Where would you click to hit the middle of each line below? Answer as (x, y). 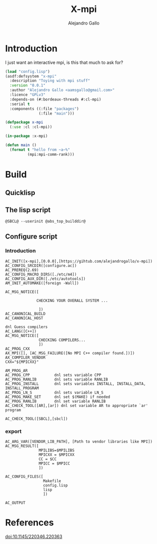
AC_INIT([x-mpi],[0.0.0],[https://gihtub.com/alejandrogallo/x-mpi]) (79, 261)
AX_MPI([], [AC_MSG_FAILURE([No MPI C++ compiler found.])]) (70, 353)
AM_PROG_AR (16, 370)
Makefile (52, 481)
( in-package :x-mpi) (27, 136)
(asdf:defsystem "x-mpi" (31, 76)
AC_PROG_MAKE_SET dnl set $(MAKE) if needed (58, 397)
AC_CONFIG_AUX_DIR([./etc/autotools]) (45, 278)
